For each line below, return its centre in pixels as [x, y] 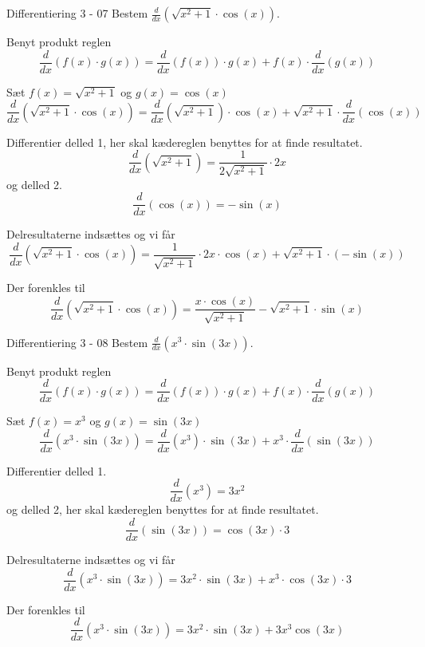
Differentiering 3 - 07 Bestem [77, 13]
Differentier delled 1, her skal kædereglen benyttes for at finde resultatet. [185, 142]
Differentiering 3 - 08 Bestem [77, 342]
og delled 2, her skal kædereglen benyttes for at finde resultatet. [163, 509]
